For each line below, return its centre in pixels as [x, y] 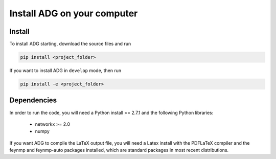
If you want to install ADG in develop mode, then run [65, 71]
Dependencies [33, 100]
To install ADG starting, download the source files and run [70, 44]
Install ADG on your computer [74, 13]
